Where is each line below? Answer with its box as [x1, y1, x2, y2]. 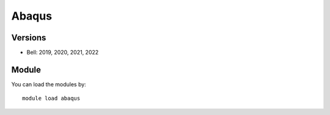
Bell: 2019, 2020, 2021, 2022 [26, 49, 99, 56]
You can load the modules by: [11, 80, 87, 88]
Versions [11, 32, 46, 43]
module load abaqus [22, 95, 81, 102]
